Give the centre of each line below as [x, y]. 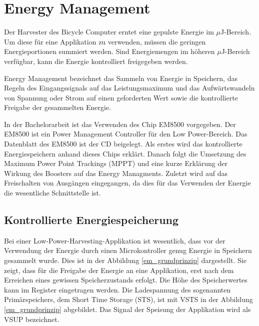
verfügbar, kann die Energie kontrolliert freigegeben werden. [96, 61]
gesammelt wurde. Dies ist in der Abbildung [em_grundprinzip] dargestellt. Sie [125, 260]
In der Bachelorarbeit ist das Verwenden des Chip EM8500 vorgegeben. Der [120, 124]
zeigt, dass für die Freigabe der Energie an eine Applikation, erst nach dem [119, 270]
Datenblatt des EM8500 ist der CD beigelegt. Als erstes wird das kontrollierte [123, 144]
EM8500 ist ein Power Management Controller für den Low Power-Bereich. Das [126, 134]
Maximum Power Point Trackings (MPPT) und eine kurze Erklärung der [116, 163]
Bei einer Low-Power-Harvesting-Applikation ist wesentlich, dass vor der [115, 240]
